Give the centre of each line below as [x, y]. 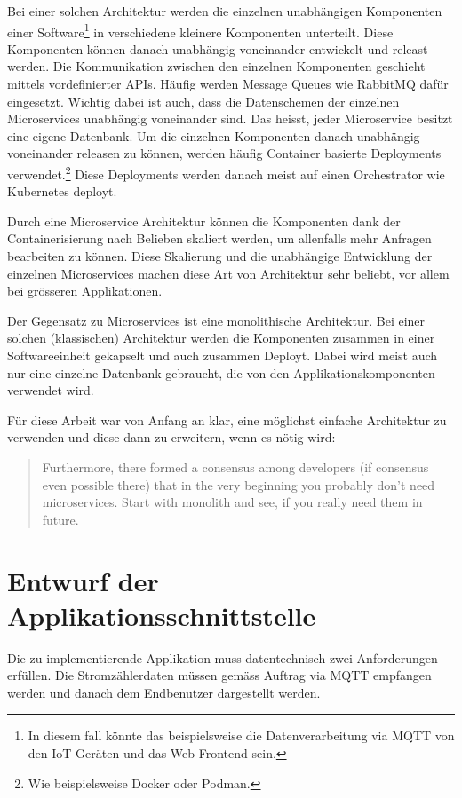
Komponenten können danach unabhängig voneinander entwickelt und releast [218, 48]
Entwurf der [83, 580]
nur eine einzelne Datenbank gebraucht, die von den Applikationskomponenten [221, 372]
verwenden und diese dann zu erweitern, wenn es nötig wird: [171, 437]
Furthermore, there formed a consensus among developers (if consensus [235, 466]
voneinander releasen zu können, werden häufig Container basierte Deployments [224, 153]
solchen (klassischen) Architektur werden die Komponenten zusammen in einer [221, 338]
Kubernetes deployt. [62, 191]
